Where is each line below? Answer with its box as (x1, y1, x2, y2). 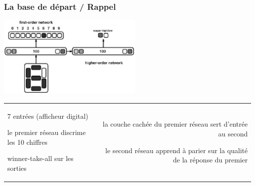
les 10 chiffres (7, 136, 48, 147)
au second (218, 128, 248, 138)
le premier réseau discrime (7, 127, 86, 137)
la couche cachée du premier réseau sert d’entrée (102, 119, 248, 129)
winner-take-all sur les (7, 153, 74, 163)
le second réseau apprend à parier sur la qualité (105, 145, 248, 155)
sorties (7, 162, 27, 173)
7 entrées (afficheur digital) (7, 110, 89, 121)
